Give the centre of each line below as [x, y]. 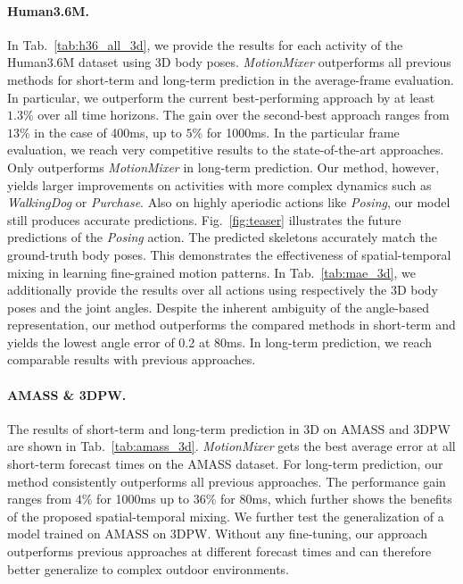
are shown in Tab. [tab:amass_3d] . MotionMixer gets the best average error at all [231, 446]
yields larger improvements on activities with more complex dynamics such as [219, 184]
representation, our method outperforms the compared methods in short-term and [231, 325]
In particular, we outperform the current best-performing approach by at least [221, 97]
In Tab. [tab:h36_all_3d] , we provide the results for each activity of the [205, 44]
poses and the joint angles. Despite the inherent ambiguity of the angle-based [219, 307]
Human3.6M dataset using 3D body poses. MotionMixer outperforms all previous [229, 62]
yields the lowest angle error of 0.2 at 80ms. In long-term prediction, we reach [220, 342]
